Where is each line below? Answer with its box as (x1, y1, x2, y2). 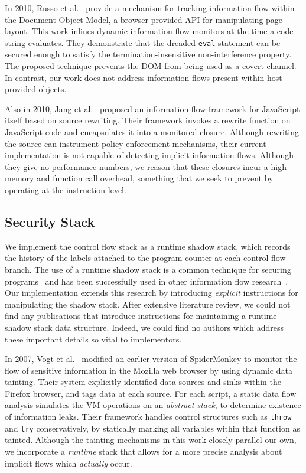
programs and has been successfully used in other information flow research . (5, 275, 288, 287)
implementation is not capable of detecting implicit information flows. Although (5, 149, 294, 161)
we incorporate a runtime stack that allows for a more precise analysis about (5, 445, 282, 457)
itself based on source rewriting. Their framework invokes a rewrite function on (5, 114, 291, 126)
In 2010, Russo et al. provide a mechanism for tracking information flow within (5, 2, 295, 14)
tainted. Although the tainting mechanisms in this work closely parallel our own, (5, 433, 297, 446)
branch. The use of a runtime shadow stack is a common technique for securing (5, 263, 291, 275)
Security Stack (5, 212, 95, 230)
